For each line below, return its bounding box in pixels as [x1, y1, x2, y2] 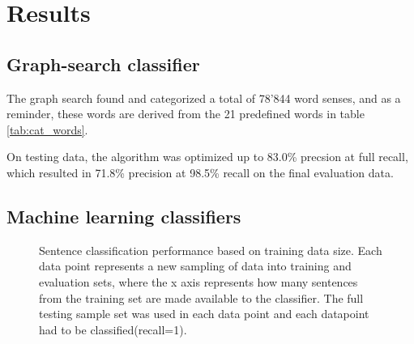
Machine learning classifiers [6, 203, 241, 228]
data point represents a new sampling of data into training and [39, 257, 352, 274]
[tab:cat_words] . [6, 121, 88, 138]
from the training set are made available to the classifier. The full [39, 289, 364, 306]
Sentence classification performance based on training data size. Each [39, 241, 382, 258]
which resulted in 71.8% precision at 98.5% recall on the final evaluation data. [6, 164, 394, 180]
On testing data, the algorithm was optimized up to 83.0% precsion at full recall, [6, 148, 408, 165]
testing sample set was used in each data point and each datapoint [39, 305, 369, 322]
